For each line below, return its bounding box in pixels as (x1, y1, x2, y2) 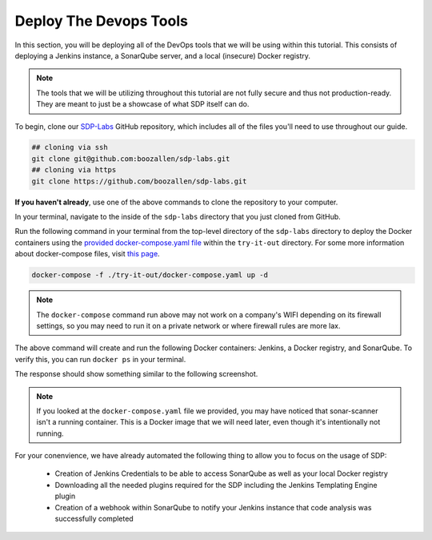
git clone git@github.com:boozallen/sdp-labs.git (31, 154, 230, 163)
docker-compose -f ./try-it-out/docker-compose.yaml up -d (31, 271, 268, 280)
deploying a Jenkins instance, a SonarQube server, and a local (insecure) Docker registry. (14, 50, 311, 60)
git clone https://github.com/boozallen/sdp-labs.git (31, 176, 247, 186)
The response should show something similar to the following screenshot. (14, 369, 258, 379)
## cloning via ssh (31, 143, 108, 152)
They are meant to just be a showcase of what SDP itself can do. (36, 99, 250, 109)
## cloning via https (31, 165, 117, 175)
